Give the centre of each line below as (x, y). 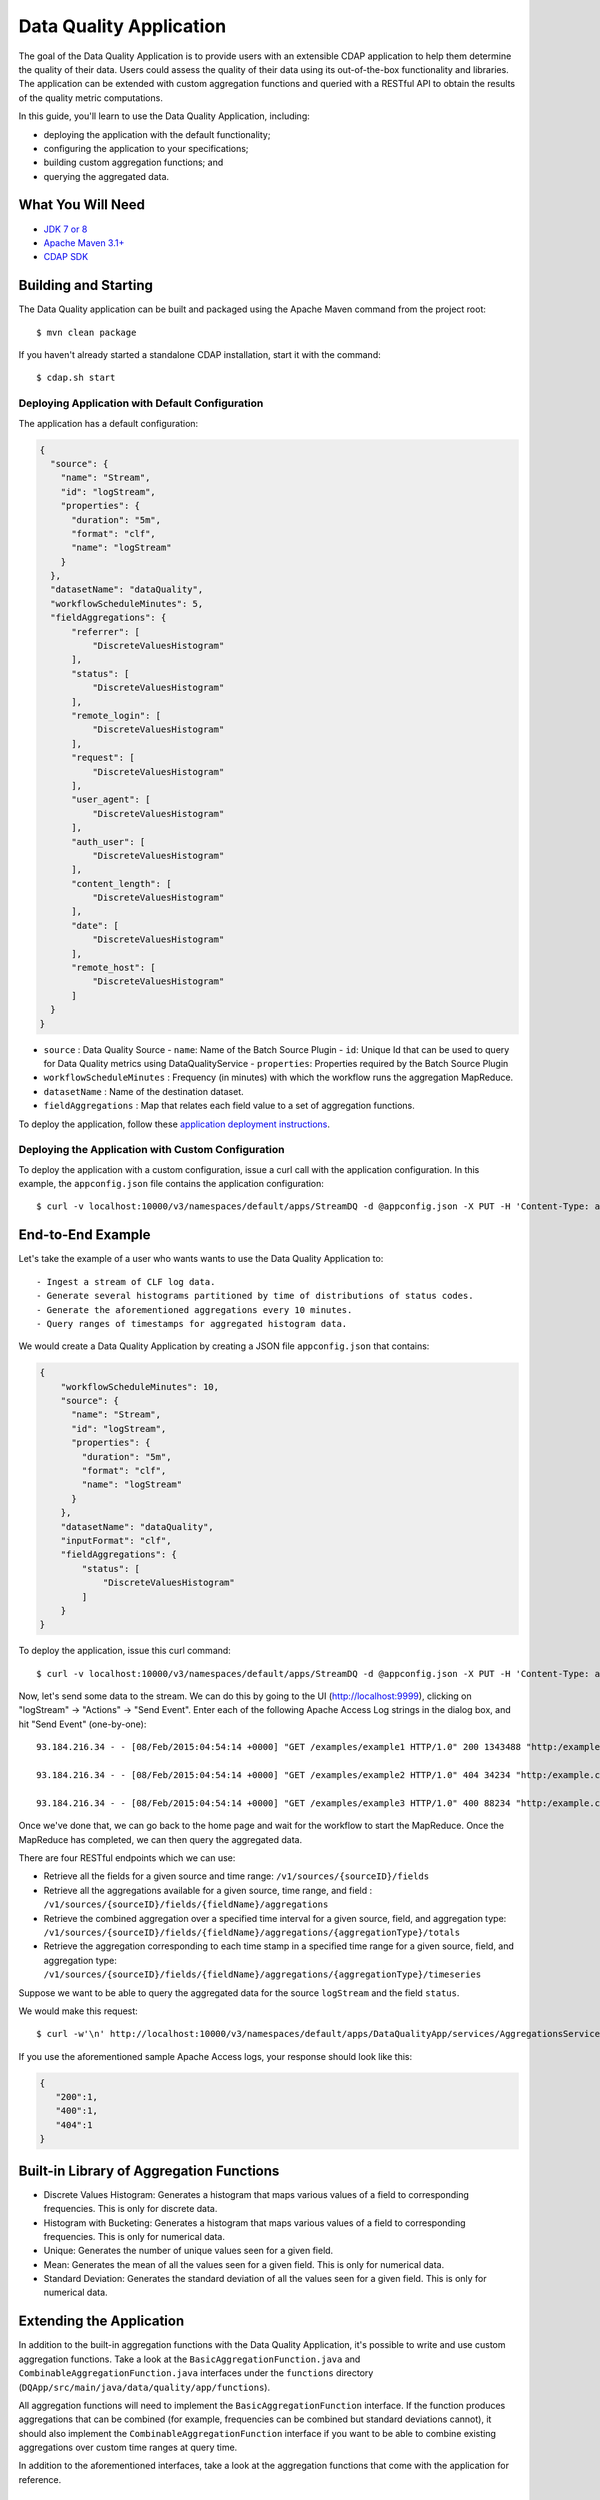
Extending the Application (101, 2321)
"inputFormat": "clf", (116, 1540)
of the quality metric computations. (91, 97)
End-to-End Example (84, 1235)
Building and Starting (86, 285)
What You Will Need (81, 205)
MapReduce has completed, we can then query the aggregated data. (160, 1839)
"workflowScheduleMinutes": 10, (140, 1386)
